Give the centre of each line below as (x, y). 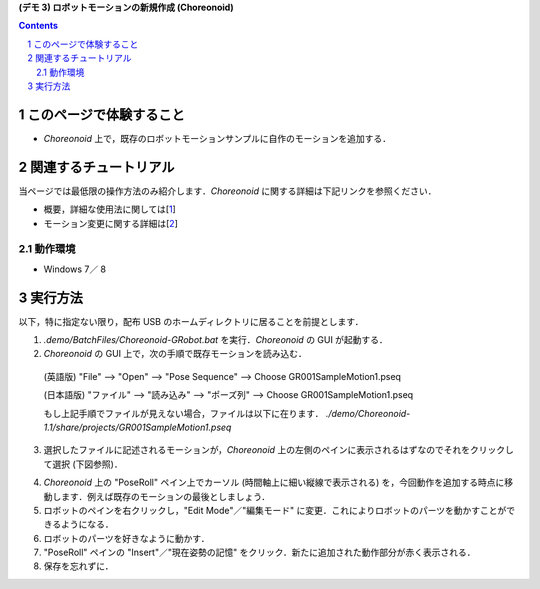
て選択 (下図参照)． (83, 464)
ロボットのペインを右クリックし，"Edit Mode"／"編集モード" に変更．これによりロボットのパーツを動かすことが (275, 510)
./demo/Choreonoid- (368, 413)
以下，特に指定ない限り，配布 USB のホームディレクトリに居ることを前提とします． (191, 321)
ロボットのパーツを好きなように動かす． (126, 538)
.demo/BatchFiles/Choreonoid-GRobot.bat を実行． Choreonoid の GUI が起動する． (216, 339)
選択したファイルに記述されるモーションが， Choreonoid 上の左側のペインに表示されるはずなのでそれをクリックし (278, 450)
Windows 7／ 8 (75, 269)
